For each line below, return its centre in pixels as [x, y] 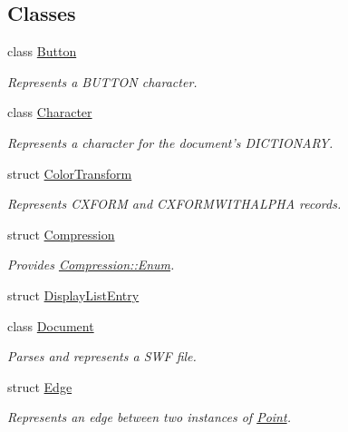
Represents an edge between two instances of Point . [149, 417]
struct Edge [40, 386]
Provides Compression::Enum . [91, 265]
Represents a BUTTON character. [102, 81]
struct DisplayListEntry [73, 295]
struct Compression [61, 234]
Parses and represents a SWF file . [102, 356]
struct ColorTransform [70, 173]
